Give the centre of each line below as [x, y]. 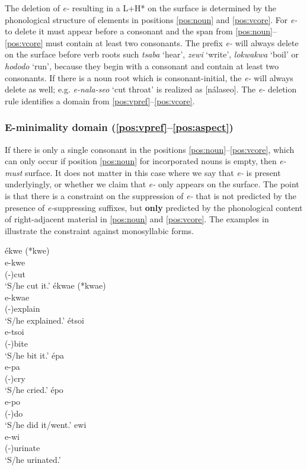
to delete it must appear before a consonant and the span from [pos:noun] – [141, 31]
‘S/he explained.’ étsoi [44, 320]
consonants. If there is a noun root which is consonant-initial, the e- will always [149, 77]
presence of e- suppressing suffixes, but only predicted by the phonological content [154, 207]
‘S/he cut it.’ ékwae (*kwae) [55, 285]
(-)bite [16, 343]
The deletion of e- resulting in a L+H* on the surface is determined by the [141, 8]
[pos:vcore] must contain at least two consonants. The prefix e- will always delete [152, 42]
